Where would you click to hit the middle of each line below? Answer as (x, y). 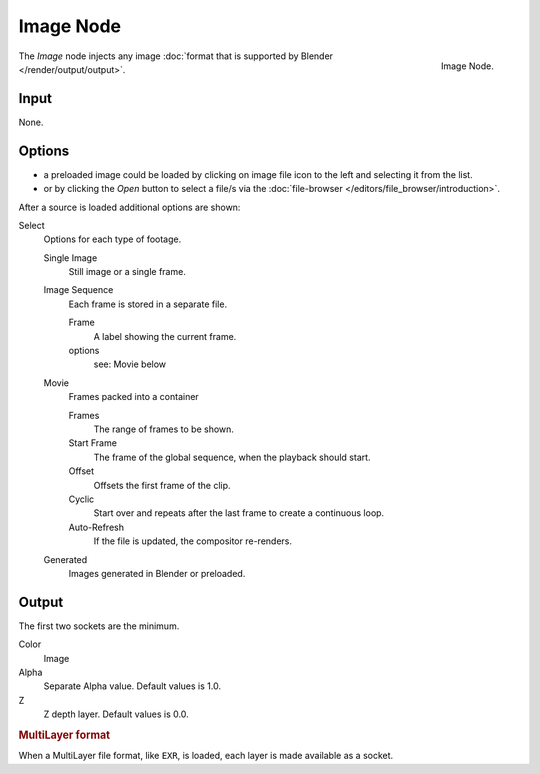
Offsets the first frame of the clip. (162, 485)
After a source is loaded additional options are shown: (129, 207)
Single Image (70, 257)
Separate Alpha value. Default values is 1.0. (132, 686)
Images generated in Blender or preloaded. (157, 573)
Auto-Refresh (96, 527)
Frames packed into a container (133, 397)
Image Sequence (78, 290)
